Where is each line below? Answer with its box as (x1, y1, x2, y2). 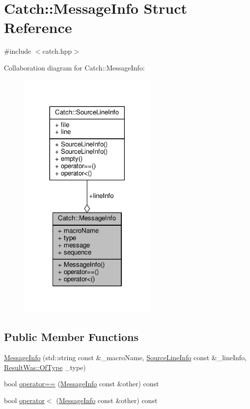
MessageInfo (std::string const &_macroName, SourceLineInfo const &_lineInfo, (4, 352, 247, 363)
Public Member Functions (4, 329, 139, 344)
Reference (4, 17, 72, 37)
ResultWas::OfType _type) (4, 362, 86, 372)
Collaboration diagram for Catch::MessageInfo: (4, 62, 145, 72)
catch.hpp (42, 46, 72, 56)
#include (4, 46, 31, 56)
